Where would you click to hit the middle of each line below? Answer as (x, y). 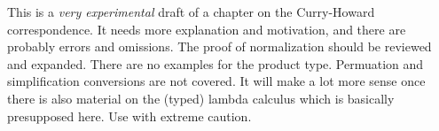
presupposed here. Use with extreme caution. (129, 116)
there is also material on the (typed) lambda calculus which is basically (201, 98)
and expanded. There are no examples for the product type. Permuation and (216, 63)
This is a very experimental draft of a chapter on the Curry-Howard (191, 12)
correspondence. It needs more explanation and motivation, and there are (207, 29)
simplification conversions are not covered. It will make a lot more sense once (216, 81)
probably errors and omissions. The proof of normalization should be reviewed (219, 46)
